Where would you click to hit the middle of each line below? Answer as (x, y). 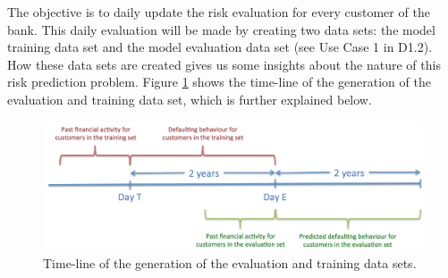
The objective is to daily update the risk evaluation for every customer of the (219, 12)
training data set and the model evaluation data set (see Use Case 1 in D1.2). (220, 47)
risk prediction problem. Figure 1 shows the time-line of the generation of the (219, 82)
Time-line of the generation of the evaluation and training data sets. (230, 262)
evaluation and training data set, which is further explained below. (190, 99)
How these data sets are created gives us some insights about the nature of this (224, 64)
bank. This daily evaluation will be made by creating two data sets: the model (221, 29)
